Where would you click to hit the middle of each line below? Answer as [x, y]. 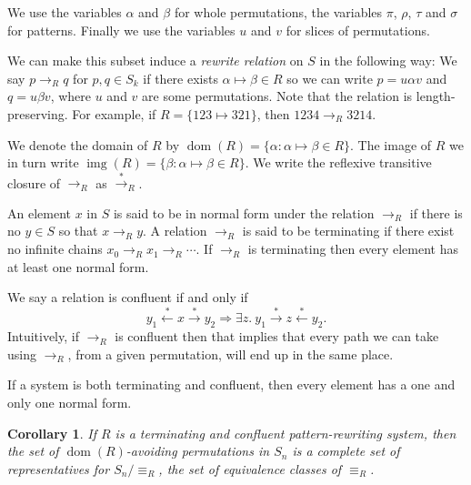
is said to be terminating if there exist [348, 231]
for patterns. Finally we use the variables [121, 30]
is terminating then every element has [353, 249]
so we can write [330, 78]
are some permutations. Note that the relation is [277, 96]
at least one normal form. [78, 266]
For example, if [114, 113]
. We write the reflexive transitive [338, 162]
